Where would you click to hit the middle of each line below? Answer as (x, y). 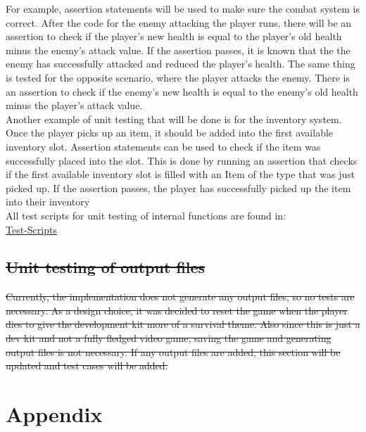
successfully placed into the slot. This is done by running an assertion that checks (182, 160)
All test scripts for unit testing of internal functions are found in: (146, 215)
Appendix (54, 414)
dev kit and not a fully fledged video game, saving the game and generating (169, 338)
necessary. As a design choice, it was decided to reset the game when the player (177, 310)
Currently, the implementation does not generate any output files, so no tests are (180, 297)
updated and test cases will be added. (87, 366)
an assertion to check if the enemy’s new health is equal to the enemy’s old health (182, 91)
